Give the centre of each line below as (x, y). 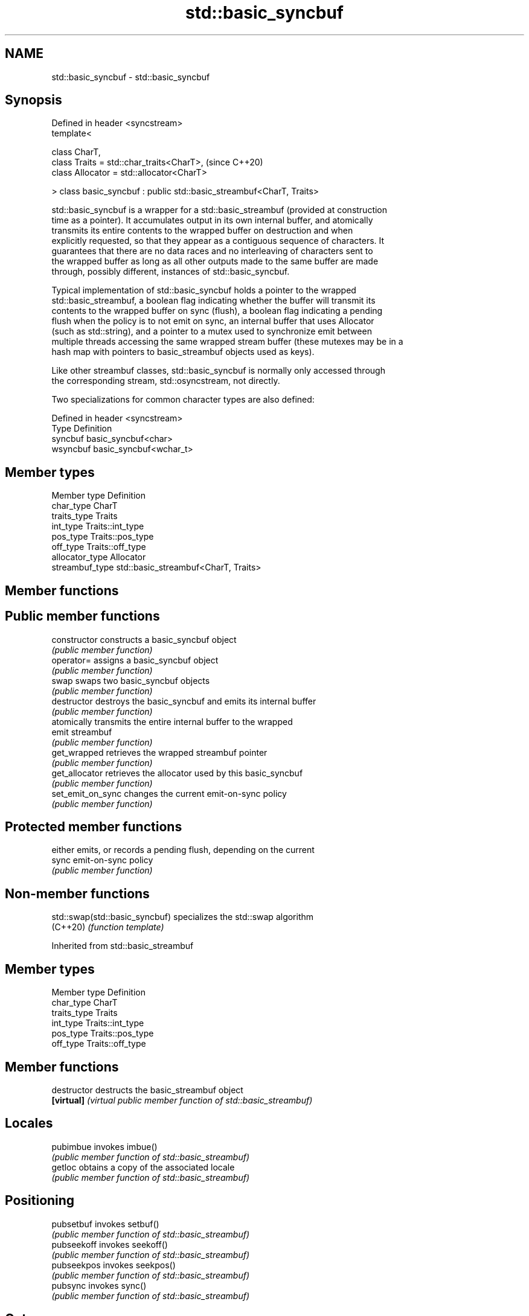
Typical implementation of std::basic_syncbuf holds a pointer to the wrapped (204, 290)
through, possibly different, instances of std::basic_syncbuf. (171, 272)
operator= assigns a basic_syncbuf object (135, 660)
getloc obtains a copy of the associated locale (143, 1167)
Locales (29, 1123)
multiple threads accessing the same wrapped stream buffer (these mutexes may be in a (227, 342)
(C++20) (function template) (108, 927)
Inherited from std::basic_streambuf (123, 946)
